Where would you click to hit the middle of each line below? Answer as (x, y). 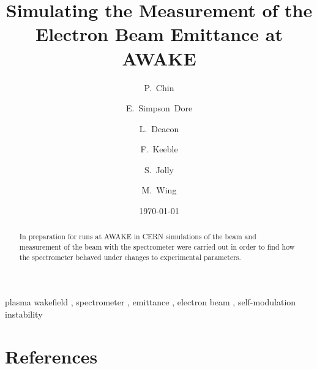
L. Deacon (159, 128)
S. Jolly (159, 169)
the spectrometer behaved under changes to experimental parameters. (130, 257)
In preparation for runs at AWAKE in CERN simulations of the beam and (138, 237)
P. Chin (159, 87)
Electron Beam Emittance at (159, 34)
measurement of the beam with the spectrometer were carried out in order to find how (157, 247)
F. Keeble (159, 149)
